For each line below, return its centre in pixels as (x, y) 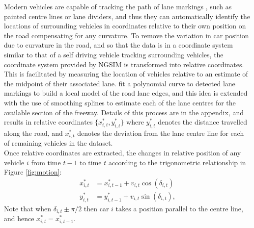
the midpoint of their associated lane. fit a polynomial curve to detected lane (120, 83)
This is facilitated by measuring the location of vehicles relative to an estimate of (126, 74)
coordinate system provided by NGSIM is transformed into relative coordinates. (124, 64)
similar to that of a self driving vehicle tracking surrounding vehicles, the (114, 54)
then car (96, 208)
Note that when (28, 208)
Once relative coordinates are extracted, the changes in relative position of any (123, 152)
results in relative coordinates (48, 122)
